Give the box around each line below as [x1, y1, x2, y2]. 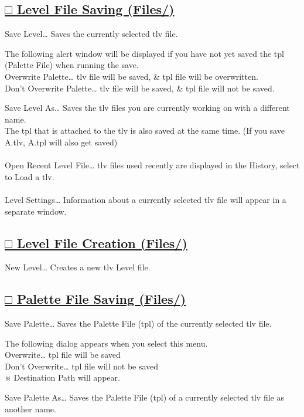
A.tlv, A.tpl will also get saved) [5, 135, 118, 148]
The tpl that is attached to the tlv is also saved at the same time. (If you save [5, 124, 285, 137]
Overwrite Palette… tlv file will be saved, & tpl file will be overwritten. [5, 70, 258, 82]
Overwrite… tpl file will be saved [5, 348, 121, 361]
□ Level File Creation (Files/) [5, 233, 187, 252]
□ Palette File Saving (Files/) [5, 290, 186, 308]
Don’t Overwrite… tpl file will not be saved [5, 360, 159, 372]
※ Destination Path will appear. [5, 371, 120, 384]
